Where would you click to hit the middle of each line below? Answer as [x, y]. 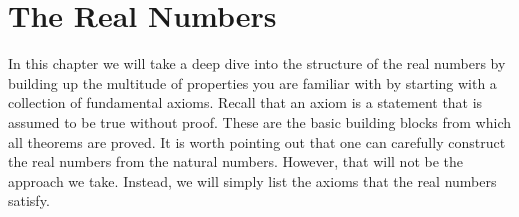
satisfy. [29, 200]
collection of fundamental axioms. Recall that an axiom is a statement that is [245, 102]
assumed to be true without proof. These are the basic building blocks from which [259, 121]
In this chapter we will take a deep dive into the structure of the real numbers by [257, 63]
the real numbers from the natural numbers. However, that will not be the [235, 161]
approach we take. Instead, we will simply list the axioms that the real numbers [252, 180]
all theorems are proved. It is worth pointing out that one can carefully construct [257, 141]
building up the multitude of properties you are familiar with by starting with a [252, 82]
